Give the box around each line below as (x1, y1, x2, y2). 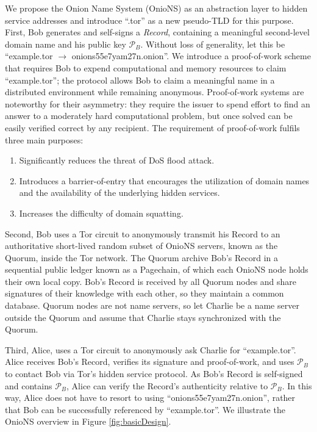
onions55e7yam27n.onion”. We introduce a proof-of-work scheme (71, 49, 311, 62)
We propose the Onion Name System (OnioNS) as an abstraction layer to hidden (5, 2, 308, 14)
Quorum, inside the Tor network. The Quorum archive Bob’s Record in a (5, 251, 278, 264)
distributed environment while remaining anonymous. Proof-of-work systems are (5, 85, 304, 98)
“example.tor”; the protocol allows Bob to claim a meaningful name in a (5, 73, 275, 86)
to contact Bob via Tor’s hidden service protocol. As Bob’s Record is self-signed (5, 367, 303, 380)
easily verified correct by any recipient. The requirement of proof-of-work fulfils (5, 121, 300, 134)
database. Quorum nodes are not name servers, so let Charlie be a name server (5, 299, 299, 312)
